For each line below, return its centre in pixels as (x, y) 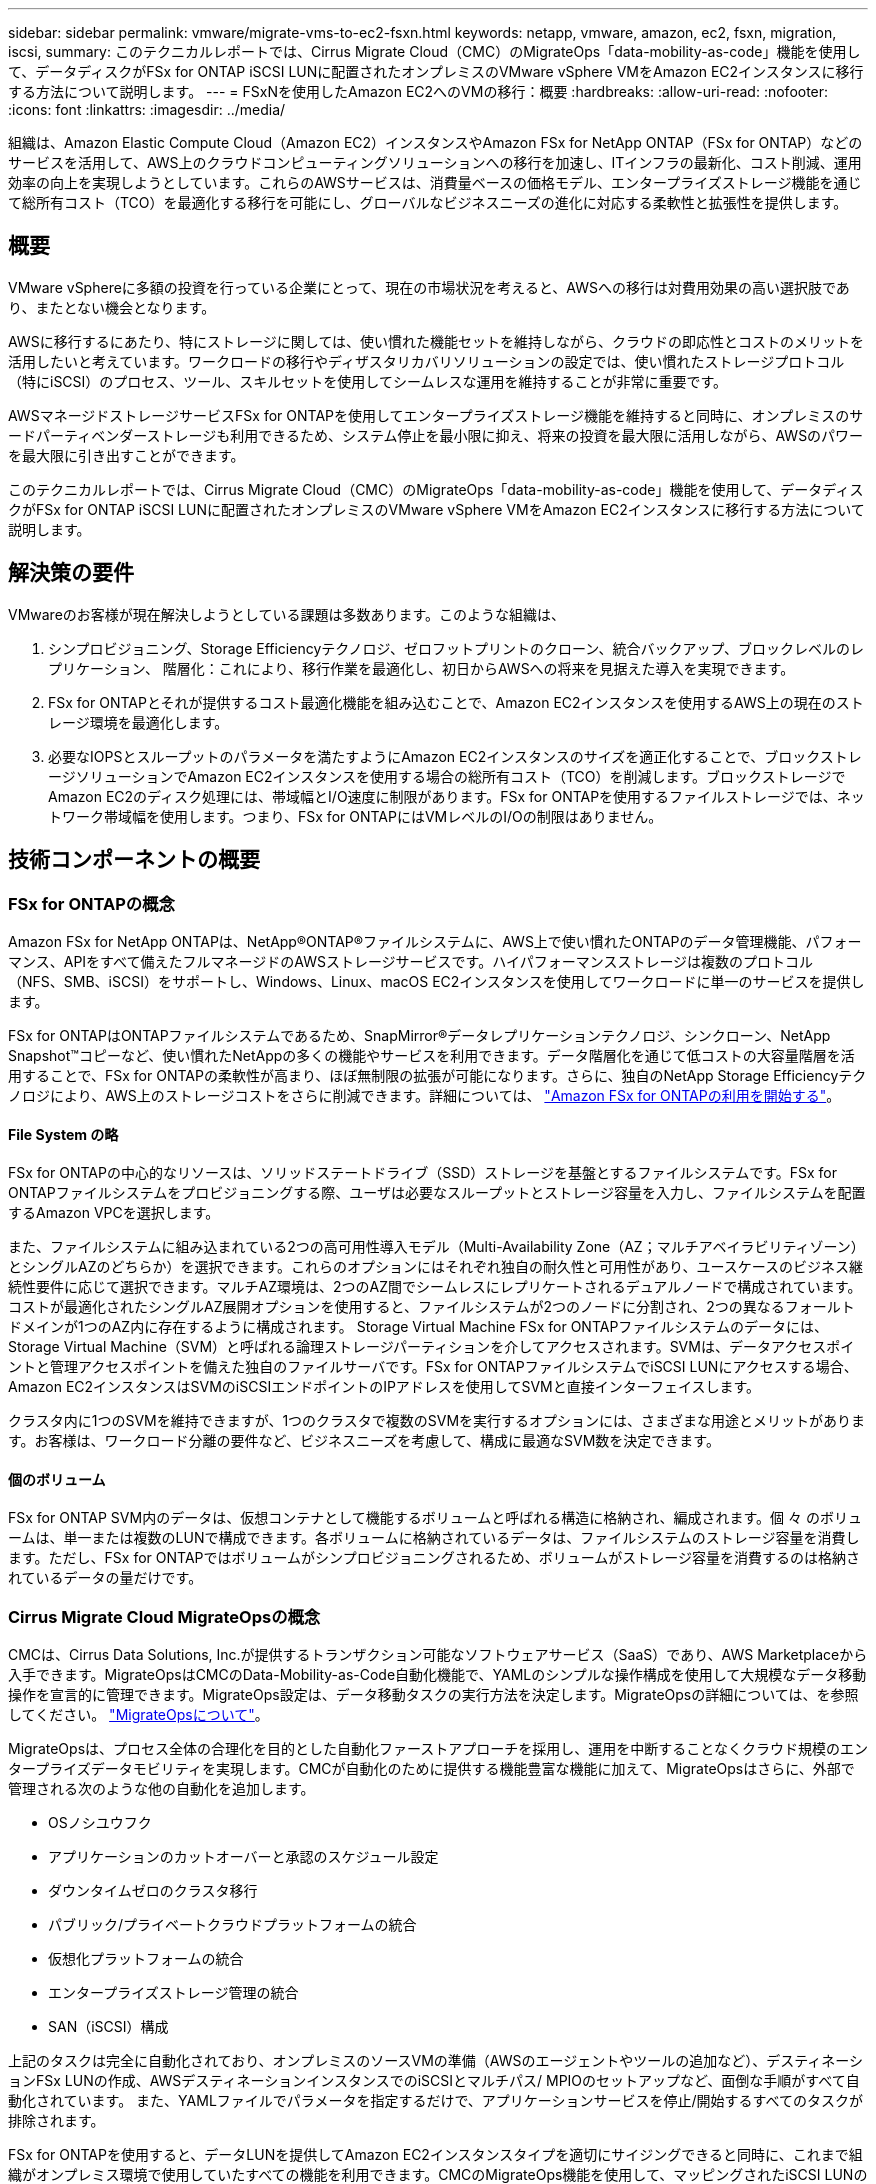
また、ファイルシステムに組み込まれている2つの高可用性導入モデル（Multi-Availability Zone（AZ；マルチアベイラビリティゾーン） (436, 1247)
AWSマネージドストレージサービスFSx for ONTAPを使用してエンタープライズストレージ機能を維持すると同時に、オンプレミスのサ (436, 415)
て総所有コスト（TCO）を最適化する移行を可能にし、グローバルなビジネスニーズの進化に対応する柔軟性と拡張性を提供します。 (428, 202)
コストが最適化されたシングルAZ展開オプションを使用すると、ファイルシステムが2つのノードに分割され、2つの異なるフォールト (431, 1307)
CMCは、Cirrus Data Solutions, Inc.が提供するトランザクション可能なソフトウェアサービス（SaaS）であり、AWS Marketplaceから (438, 1655)
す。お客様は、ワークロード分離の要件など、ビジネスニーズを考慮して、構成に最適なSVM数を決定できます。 (364, 1441)
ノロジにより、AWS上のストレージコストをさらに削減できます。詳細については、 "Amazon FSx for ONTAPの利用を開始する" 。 (424, 1095)
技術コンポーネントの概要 (134, 860)
